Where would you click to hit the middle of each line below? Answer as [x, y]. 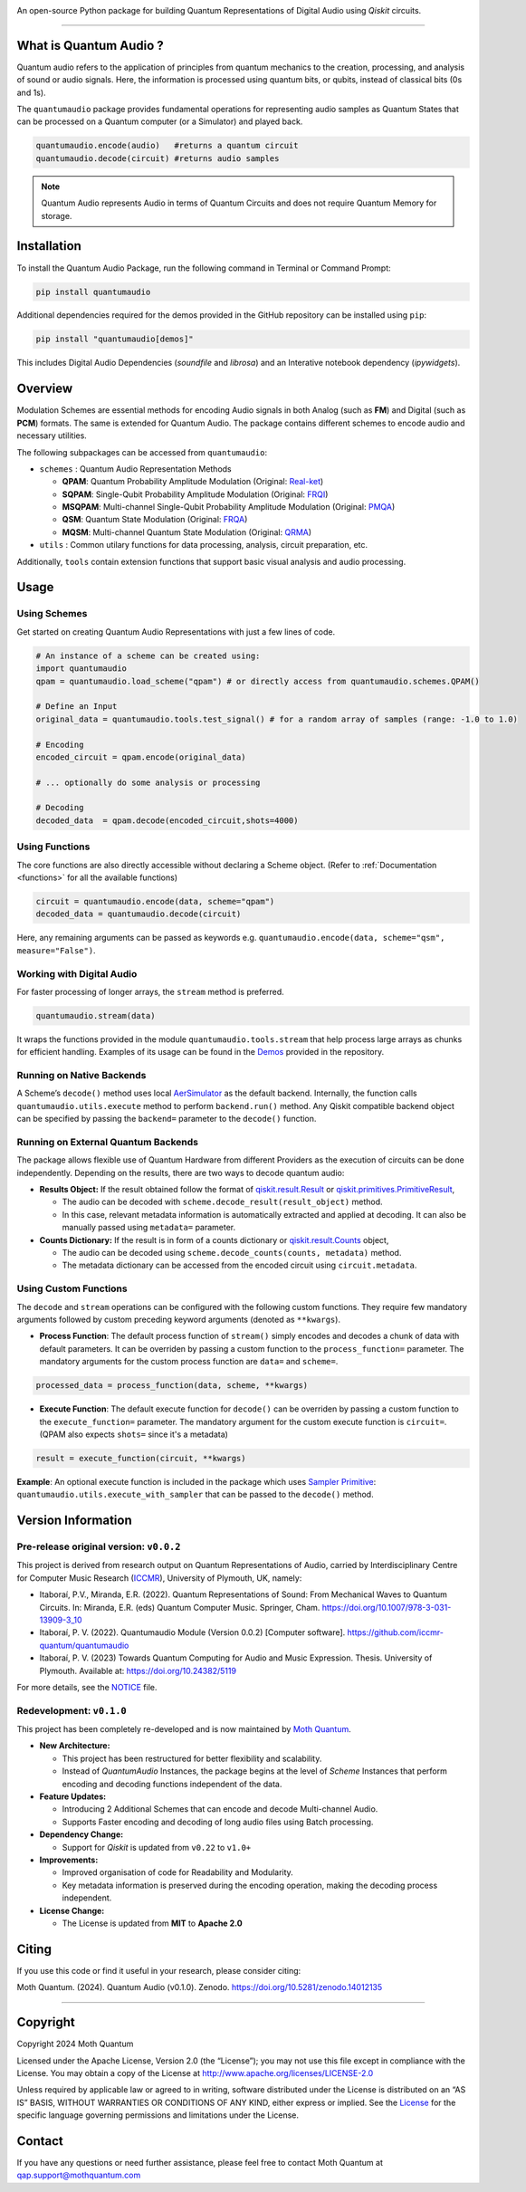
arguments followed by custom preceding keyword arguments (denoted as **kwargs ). [179, 1319]
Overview [45, 389]
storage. [57, 215]
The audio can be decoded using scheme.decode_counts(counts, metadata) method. [232, 1253]
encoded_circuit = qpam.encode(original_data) [141, 757]
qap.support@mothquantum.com [79, 2175]
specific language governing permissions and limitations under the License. [158, 2115]
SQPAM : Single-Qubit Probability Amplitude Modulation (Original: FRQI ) [195, 494]
